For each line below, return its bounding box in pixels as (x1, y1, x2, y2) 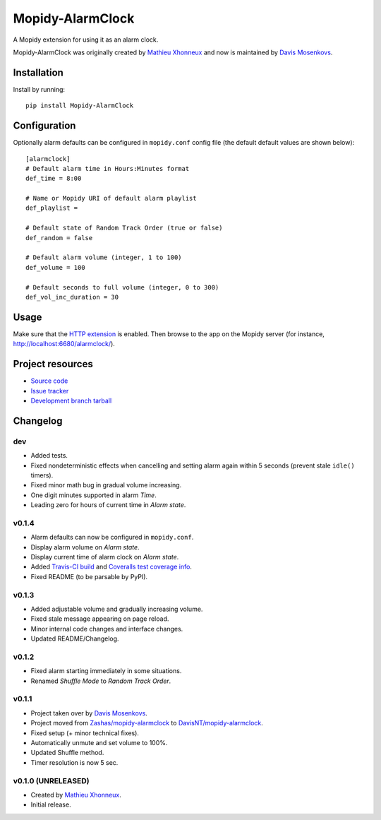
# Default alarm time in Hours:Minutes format (25, 165, 190, 172)
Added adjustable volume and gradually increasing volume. (30, 605, 203, 613)
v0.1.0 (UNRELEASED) (13, 776, 90, 785)
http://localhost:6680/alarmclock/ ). (13, 340, 116, 348)
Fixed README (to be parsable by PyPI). (30, 572, 148, 581)
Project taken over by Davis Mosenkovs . (30, 708, 147, 717)
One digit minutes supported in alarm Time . (30, 491, 157, 499)
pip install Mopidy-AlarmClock (25, 102, 134, 109)
